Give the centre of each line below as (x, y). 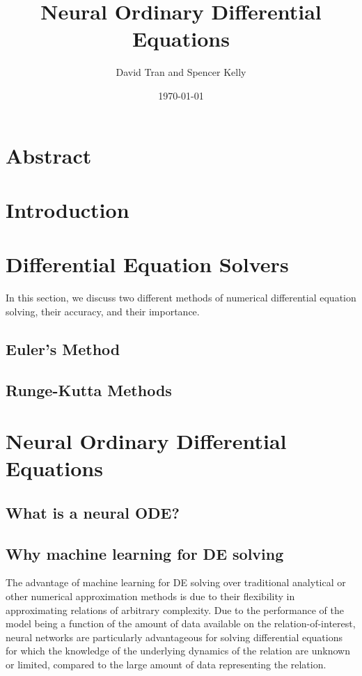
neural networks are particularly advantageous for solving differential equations (174, 637)
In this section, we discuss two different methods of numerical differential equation (181, 298)
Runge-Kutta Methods (89, 390)
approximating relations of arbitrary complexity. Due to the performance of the (175, 610)
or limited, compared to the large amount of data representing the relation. (166, 665)
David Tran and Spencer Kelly (181, 72)
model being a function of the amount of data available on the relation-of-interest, (181, 623)
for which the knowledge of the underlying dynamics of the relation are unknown (178, 651)
